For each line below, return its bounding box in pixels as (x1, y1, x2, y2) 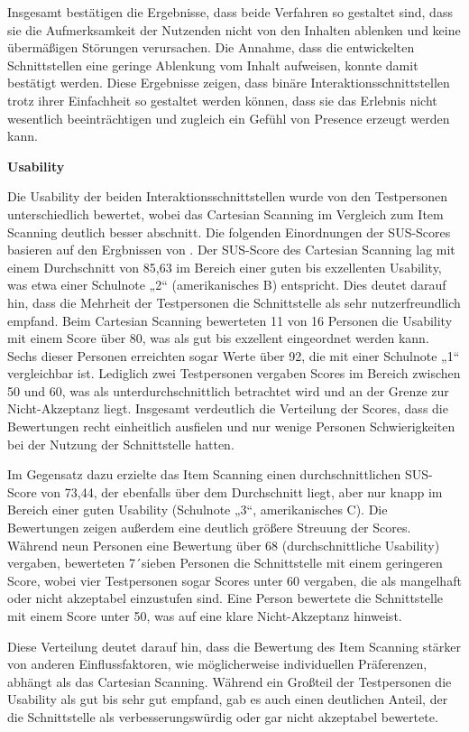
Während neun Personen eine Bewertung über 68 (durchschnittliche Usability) (7, 535, 440, 554)
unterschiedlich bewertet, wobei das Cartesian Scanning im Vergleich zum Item (7, 204, 444, 223)
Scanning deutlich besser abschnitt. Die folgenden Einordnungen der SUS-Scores (7, 222, 451, 241)
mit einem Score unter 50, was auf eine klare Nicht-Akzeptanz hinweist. (7, 607, 402, 625)
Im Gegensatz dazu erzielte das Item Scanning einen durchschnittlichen (7, 465, 401, 484)
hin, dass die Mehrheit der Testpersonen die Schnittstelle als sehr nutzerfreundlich (7, 292, 461, 311)
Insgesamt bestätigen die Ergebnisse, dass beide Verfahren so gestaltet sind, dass (7, 3, 453, 21)
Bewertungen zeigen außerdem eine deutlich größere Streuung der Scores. (7, 518, 411, 537)
